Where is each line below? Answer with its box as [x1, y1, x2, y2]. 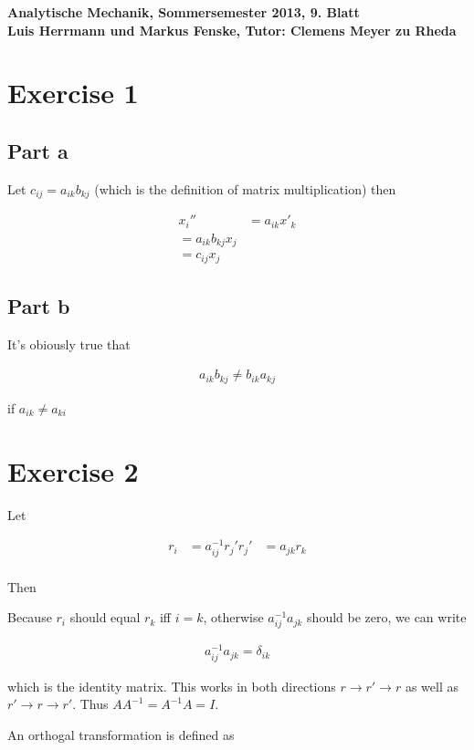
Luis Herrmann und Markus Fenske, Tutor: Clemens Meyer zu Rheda [7, 20, 457, 39]
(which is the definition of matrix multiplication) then [94, 179, 396, 198]
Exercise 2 [7, 452, 139, 489]
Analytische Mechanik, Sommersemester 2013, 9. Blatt [7, 3, 360, 21]
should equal [69, 608, 141, 627]
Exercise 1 [7, 74, 139, 111]
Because [7, 608, 52, 627]
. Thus [72, 694, 109, 714]
